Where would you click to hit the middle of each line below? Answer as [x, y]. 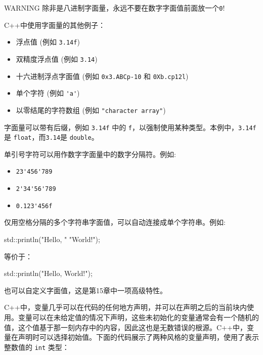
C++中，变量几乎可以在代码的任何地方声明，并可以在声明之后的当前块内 [125, 307]
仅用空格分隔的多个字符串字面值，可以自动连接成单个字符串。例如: [115, 222]
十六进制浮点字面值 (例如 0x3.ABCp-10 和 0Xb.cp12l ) [102, 76]
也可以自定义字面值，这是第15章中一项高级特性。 [85, 290]
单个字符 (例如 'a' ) [48, 93]
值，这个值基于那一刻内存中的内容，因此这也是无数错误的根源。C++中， [125, 327]
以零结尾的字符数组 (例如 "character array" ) [91, 110]
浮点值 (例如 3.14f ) [48, 42]
